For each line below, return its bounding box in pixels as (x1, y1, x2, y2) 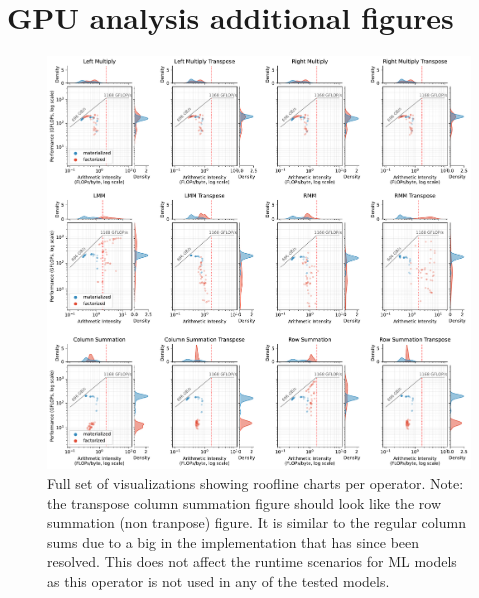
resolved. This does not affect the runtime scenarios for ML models (47, 551, 457, 572)
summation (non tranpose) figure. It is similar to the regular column (47, 512, 466, 533)
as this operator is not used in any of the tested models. (47, 570, 390, 591)
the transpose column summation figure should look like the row (47, 492, 441, 513)
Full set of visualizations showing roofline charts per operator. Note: (47, 472, 464, 493)
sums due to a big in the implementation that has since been (47, 531, 420, 552)
